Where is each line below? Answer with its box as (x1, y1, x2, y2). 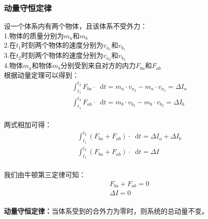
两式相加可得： (4, 119, 52, 130)
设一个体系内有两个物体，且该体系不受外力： (4, 21, 147, 31)
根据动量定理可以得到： (4, 69, 79, 80)
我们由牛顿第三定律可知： (4, 169, 86, 180)
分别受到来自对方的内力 (60, 60, 136, 70)
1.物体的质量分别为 (4, 30, 64, 40)
